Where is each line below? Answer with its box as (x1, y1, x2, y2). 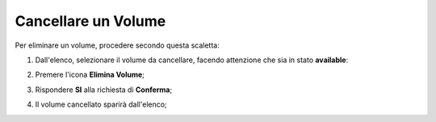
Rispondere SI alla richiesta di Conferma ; (35, 85, 173, 95)
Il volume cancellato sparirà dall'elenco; (35, 99, 167, 109)
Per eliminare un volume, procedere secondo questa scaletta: (15, 40, 220, 50)
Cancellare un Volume (15, 12, 166, 30)
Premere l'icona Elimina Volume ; (35, 69, 145, 80)
